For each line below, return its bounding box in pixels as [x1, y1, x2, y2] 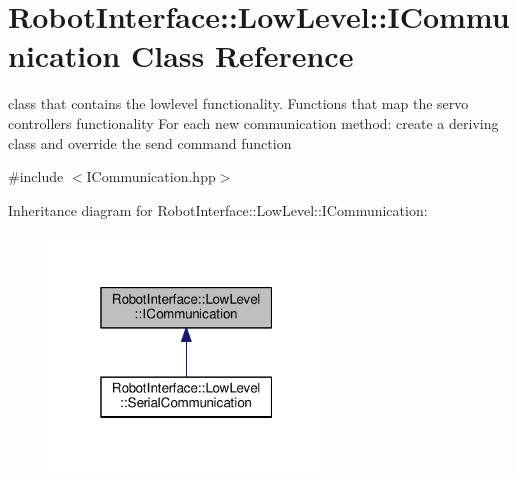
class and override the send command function [8, 132, 292, 153]
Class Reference [130, 35, 354, 76]
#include [8, 166, 64, 187]
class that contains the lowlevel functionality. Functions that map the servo [8, 93, 469, 114]
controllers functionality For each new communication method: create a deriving [8, 112, 499, 133]
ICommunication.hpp [86, 166, 216, 187]
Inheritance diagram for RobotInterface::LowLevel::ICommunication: [8, 199, 428, 220]
